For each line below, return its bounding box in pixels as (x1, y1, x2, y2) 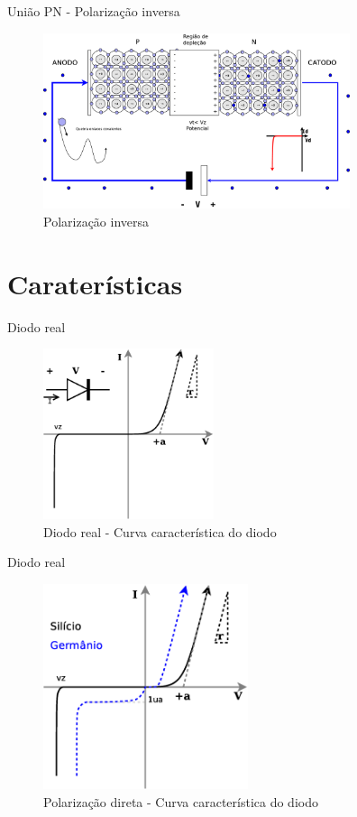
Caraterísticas (7, 265, 183, 302)
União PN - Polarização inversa (7, 2, 180, 20)
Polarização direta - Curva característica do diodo (43, 792, 318, 811)
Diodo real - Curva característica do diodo (43, 522, 277, 541)
